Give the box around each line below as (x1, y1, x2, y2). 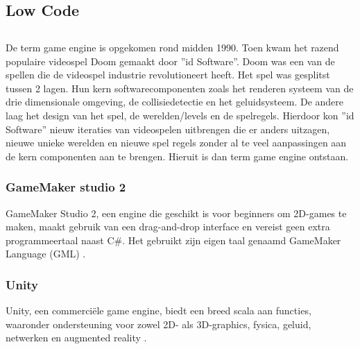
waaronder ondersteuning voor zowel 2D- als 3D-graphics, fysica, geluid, (6, 316, 311, 331)
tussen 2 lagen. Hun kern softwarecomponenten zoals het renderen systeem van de (6, 80, 354, 95)
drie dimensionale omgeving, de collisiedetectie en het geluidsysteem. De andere (6, 94, 344, 109)
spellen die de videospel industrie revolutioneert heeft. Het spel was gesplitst (6, 67, 330, 82)
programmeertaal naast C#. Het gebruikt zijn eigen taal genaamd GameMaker (6, 232, 341, 247)
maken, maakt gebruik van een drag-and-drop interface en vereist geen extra (6, 219, 330, 234)
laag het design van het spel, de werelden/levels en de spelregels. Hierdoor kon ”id (6, 108, 354, 122)
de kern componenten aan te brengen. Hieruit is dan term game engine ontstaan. (6, 148, 349, 163)
